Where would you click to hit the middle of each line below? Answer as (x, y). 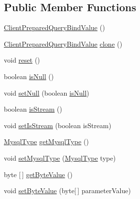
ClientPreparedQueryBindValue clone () (63, 43)
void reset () (22, 60)
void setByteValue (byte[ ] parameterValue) (67, 191)
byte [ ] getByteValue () (38, 174)
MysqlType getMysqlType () (46, 141)
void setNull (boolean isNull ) (47, 92)
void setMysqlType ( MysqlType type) (60, 158)
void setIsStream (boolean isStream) (58, 125)
